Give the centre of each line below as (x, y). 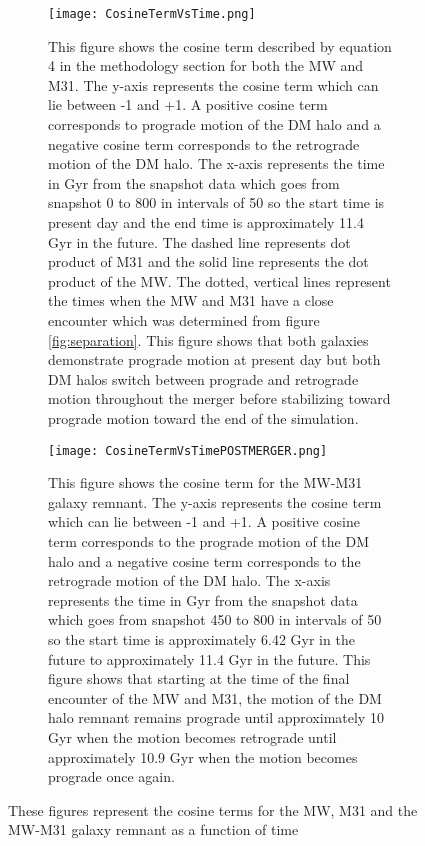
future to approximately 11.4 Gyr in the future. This (209, 658)
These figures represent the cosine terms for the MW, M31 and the (213, 809)
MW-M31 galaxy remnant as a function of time (153, 829)
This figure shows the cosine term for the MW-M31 (205, 482)
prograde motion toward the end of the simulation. (203, 417)
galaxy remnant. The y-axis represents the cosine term (215, 501)
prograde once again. (111, 776)
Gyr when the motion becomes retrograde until (192, 736)
